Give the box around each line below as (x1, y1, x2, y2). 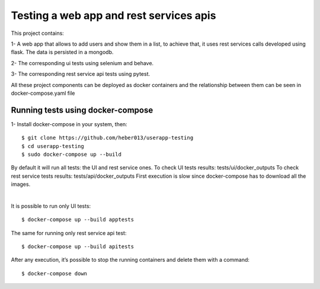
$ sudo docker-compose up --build (21, 151, 121, 158)
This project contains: (11, 30, 65, 37)
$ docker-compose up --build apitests (21, 243, 135, 250)
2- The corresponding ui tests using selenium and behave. (11, 59, 154, 66)
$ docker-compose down (21, 270, 88, 277)
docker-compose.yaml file (11, 89, 75, 97)
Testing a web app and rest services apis (11, 9, 216, 22)
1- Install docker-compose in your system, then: (11, 120, 127, 127)
